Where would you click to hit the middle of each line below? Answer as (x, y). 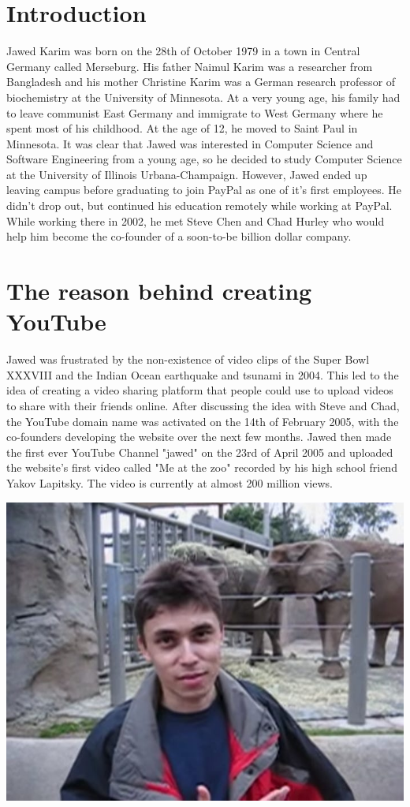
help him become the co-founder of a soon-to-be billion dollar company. (179, 236)
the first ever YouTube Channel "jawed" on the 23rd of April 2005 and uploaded (200, 452)
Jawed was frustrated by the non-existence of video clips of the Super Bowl (188, 359)
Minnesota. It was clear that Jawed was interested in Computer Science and (190, 143)
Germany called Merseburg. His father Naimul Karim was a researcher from (190, 66)
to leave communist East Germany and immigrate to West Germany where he (195, 112)
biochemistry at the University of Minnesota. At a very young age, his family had (203, 97)
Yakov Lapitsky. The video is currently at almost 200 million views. (170, 482)
